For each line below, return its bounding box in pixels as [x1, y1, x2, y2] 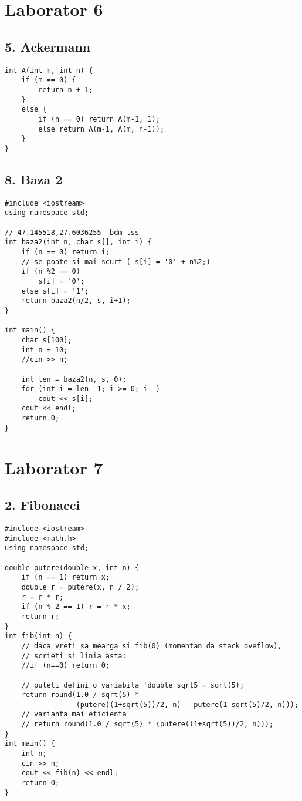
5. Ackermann [5, 37, 91, 55]
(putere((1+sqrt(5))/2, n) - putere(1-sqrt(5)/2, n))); [76, 700, 299, 709]
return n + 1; [38, 85, 93, 94]
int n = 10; [21, 345, 68, 354]
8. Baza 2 [5, 170, 63, 188]
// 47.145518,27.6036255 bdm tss [5, 228, 140, 237]
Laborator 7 [5, 455, 103, 479]
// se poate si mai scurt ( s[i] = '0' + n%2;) [21, 257, 211, 266]
